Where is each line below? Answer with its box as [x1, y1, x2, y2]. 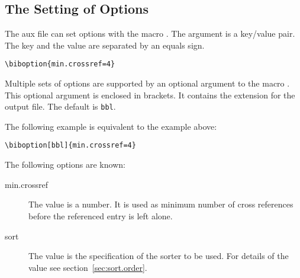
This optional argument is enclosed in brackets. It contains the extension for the [5, 88, 295, 101]
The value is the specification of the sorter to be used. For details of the [28, 250, 289, 262]
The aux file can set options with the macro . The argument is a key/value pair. [5, 27, 295, 40]
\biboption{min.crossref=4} [5, 60, 115, 69]
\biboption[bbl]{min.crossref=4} [5, 141, 136, 150]
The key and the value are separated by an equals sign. [5, 39, 205, 51]
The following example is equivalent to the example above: [5, 120, 217, 132]
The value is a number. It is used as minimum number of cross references [28, 198, 293, 210]
